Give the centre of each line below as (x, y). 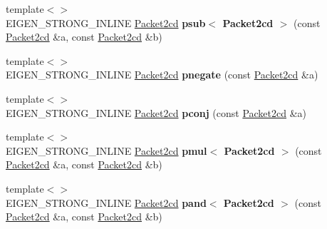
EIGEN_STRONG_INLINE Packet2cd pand (106, 202)
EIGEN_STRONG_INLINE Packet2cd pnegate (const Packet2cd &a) (162, 75)
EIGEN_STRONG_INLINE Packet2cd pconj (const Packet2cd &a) (156, 112)
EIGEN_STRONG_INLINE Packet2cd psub (106, 22)
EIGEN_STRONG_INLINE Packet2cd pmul (107, 150)
